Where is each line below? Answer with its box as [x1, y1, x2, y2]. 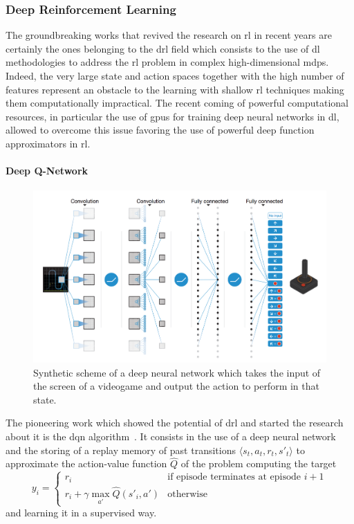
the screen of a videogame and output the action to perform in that [33, 379, 319, 393]
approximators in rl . [6, 136, 91, 150]
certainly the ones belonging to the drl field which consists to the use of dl [6, 41, 320, 55]
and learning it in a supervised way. [6, 505, 157, 520]
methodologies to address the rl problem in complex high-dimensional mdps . [6, 55, 329, 69]
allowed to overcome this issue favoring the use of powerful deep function [6, 123, 315, 137]
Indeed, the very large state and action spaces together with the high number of [6, 69, 344, 82]
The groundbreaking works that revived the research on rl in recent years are [6, 28, 332, 42]
